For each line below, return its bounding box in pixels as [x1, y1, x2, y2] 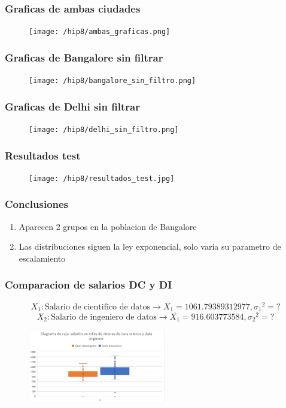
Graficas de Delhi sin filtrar [5, 99, 140, 113]
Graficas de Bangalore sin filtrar [5, 50, 163, 65]
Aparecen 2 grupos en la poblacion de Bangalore [19, 220, 197, 232]
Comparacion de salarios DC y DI [5, 277, 172, 292]
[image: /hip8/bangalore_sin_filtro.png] [29, 76, 196, 85]
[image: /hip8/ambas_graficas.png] [29, 27, 171, 36]
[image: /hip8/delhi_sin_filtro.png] [29, 125, 179, 134]
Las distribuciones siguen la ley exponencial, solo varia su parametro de [19, 240, 281, 253]
